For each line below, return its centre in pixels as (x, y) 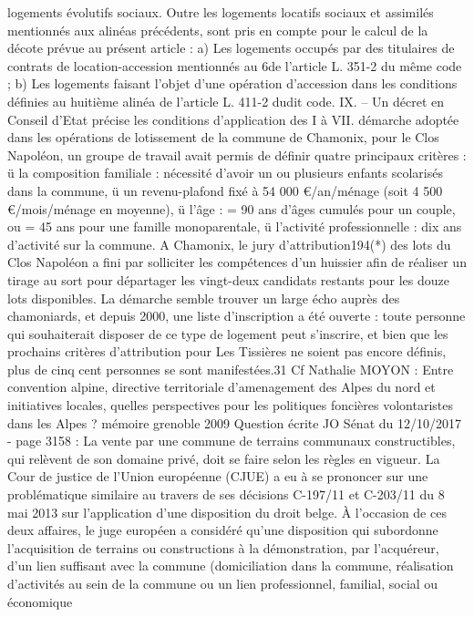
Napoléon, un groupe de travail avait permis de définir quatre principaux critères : (237, 154)
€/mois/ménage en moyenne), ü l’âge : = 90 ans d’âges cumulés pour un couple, (232, 208)
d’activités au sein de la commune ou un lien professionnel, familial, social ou (223, 583)
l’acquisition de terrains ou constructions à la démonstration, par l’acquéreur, (223, 547)
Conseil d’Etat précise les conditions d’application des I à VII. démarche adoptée (233, 119)
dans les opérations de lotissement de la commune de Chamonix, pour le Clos (223, 137)
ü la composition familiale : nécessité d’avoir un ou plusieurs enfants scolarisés (225, 173)
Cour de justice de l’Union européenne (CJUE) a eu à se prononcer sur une (218, 476)
